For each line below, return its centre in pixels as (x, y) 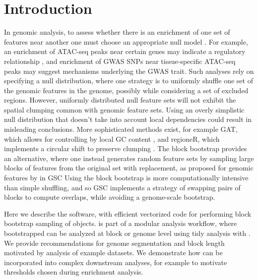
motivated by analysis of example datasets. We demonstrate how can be (113, 252)
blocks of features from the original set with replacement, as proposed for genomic (129, 168)
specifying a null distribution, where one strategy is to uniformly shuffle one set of (129, 81)
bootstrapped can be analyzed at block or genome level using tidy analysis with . (127, 233)
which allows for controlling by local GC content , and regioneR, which (112, 139)
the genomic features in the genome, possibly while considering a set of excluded (126, 90)
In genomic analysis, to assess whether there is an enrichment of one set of (117, 32)
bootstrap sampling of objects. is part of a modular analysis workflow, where (121, 223)
